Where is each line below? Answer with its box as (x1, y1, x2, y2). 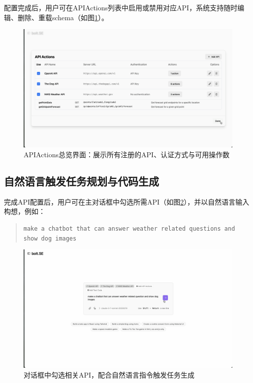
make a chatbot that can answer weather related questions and (23, 225, 235, 232)
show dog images (23, 235, 77, 242)
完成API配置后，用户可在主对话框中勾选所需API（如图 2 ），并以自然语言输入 (4, 196, 250, 207)
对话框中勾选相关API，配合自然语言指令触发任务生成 (24, 369, 195, 380)
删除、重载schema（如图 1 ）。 (17, 12, 109, 22)
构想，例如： (4, 206, 45, 216)
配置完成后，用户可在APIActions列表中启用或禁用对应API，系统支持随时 (4, 2, 238, 12)
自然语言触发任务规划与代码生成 (4, 173, 159, 188)
